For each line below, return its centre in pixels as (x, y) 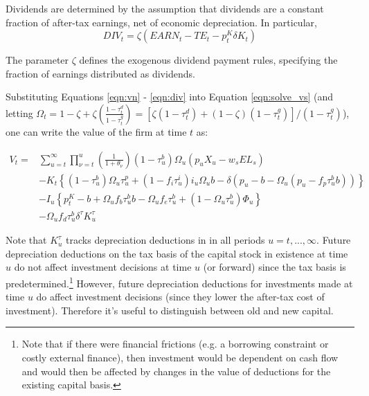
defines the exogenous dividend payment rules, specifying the (208, 60)
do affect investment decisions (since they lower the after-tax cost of (180, 297)
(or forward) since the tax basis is (274, 267)
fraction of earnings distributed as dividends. (100, 73)
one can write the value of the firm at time (96, 131)
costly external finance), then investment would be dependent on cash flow (180, 358)
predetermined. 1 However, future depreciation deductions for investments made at (179, 282)
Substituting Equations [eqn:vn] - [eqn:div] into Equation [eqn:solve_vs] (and (169, 97)
